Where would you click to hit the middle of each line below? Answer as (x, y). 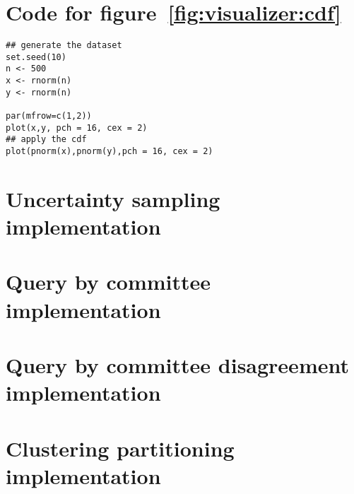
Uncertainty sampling (113, 198)
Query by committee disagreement (177, 365)
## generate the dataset (64, 46)
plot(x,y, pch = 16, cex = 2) (77, 128)
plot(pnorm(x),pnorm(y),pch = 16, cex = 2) (110, 152)
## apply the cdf (46, 140)
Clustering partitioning (120, 448)
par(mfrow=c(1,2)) (49, 116)
